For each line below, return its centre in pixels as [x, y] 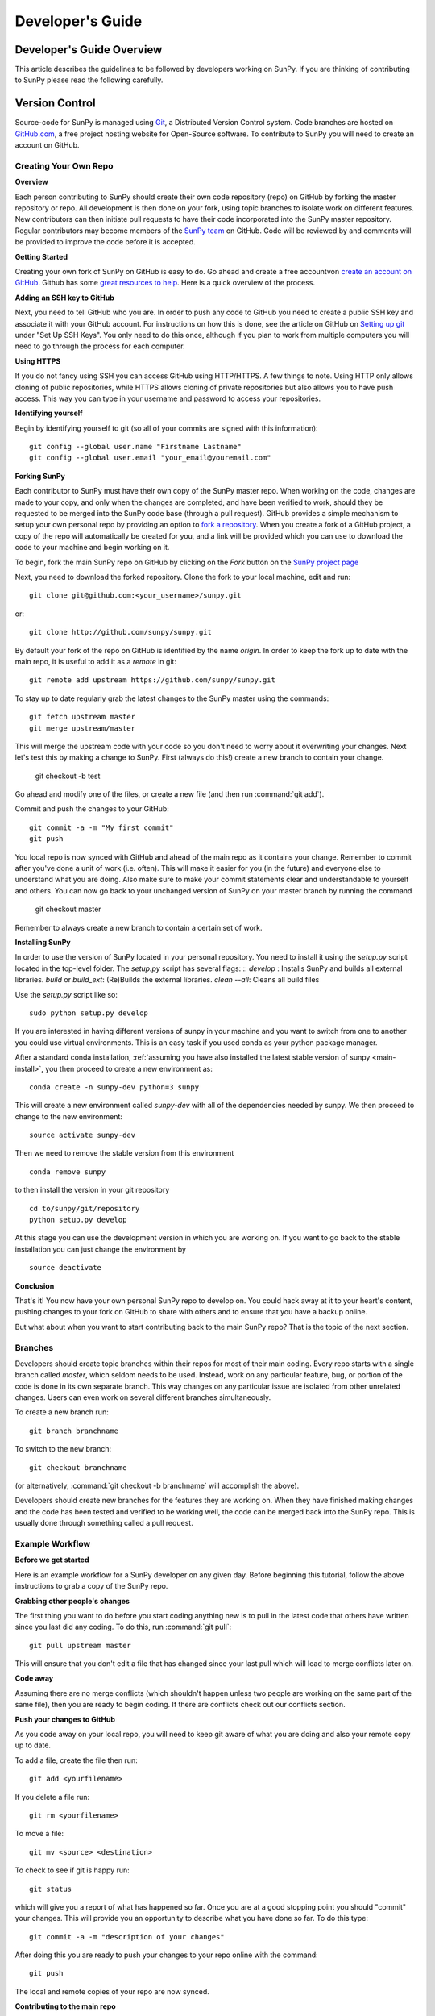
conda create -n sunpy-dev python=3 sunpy [114, 1087]
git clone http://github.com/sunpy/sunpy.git [121, 632]
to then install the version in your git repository [92, 1190]
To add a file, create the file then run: [76, 1760]
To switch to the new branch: [63, 1449]
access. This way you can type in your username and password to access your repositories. [168, 398]
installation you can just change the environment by [101, 1249]
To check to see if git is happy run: [72, 1870]
